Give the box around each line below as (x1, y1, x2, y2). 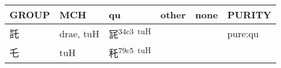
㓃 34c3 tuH (108, 25, 151, 41)
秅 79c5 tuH (108, 44, 151, 60)
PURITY (227, 8, 272, 21)
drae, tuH (59, 26, 100, 40)
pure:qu (227, 26, 259, 40)
